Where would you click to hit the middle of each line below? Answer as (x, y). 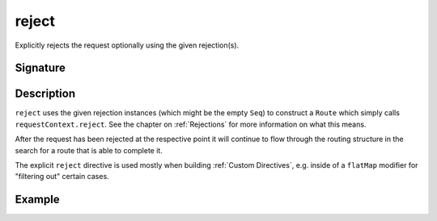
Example (37, 200)
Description (45, 94)
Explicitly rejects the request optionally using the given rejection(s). (127, 45)
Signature (40, 68)
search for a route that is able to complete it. (89, 150)
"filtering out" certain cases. (62, 177)
